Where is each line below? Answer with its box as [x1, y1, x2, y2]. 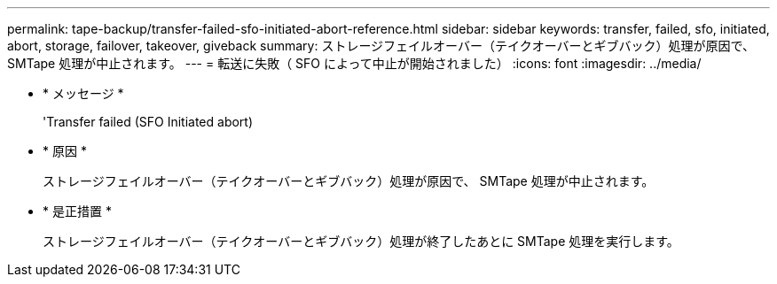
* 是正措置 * [43, 203, 112, 219]
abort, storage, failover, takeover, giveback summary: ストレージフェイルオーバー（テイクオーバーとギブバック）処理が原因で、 [7, 38, 755, 53]
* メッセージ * [43, 86, 124, 101]
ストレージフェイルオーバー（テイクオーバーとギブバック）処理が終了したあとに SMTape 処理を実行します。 [43, 234, 679, 249]
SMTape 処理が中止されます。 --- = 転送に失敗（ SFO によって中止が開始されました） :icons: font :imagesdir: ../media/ [7, 56, 702, 71]
